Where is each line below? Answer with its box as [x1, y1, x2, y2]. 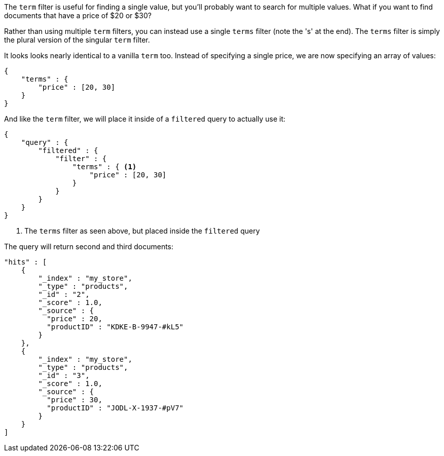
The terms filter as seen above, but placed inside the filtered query [24, 226, 260, 235]
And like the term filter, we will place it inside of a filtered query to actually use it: [4, 115, 286, 123]
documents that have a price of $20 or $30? [4, 11, 152, 20]
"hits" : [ [4, 258, 47, 266]
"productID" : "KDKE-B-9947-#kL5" [47, 323, 184, 331]
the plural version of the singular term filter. [4, 35, 150, 44]
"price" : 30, [47, 396, 102, 404]
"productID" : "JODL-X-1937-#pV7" [47, 404, 184, 412]
